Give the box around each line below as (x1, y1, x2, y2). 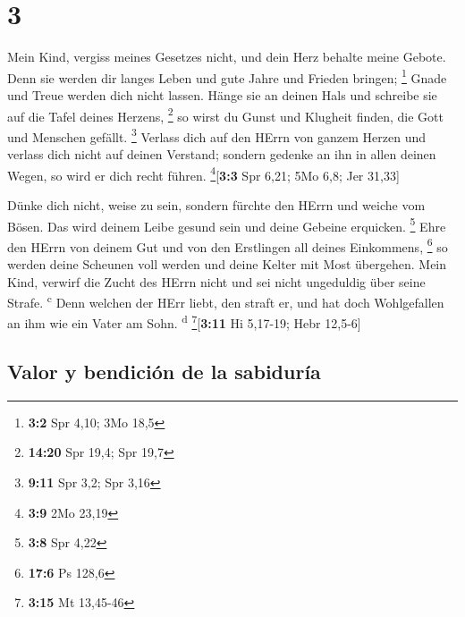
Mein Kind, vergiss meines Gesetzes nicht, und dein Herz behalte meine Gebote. (7, 47, 446, 66)
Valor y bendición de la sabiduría (7, 358, 321, 385)
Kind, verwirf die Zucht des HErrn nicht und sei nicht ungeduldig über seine (7, 272, 426, 291)
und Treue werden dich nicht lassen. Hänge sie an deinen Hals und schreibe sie (7, 85, 437, 104)
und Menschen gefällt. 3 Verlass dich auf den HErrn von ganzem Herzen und (7, 124, 427, 146)
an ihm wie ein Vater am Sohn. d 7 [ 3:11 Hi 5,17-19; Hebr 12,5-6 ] (7, 311, 361, 333)
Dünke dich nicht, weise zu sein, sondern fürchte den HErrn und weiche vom (7, 195, 426, 214)
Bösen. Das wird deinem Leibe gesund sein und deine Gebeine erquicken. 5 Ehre (7, 214, 446, 235)
